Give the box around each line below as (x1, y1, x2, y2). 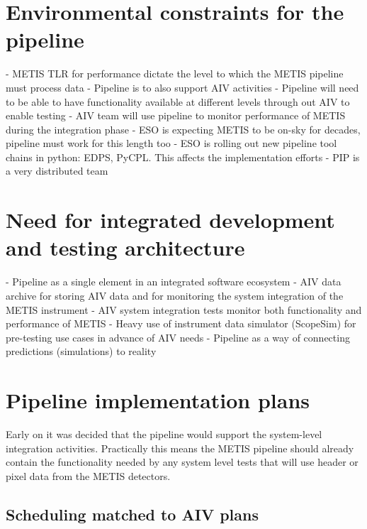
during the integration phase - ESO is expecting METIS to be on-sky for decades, (6, 121, 361, 136)
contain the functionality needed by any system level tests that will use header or (6, 454, 358, 469)
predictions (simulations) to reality (6, 344, 157, 359)
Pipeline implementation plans (6, 386, 310, 415)
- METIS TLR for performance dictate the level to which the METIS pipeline (6, 66, 344, 81)
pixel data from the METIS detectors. (6, 468, 171, 483)
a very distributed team (6, 163, 108, 178)
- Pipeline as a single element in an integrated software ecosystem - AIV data (6, 274, 341, 289)
